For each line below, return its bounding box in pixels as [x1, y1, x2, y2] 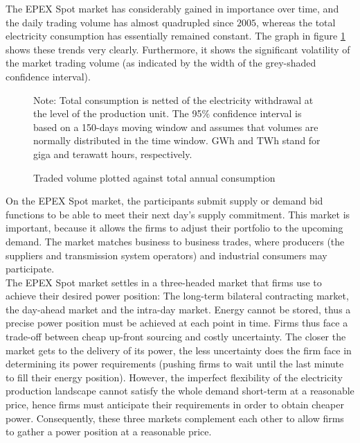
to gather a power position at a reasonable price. [6, 424, 212, 439]
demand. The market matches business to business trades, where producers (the [6, 234, 345, 248]
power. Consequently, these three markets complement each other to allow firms [6, 410, 344, 425]
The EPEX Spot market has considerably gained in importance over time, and [6, 1, 339, 15]
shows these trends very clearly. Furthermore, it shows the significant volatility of [6, 42, 350, 56]
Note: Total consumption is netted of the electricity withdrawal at [33, 92, 314, 107]
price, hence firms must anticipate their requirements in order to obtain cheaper [6, 397, 344, 412]
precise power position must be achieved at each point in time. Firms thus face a [6, 315, 348, 330]
